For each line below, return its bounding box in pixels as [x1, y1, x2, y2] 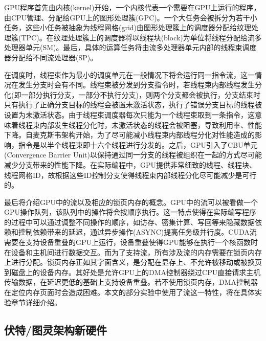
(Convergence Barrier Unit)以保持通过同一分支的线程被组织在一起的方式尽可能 [4, 149, 262, 160]
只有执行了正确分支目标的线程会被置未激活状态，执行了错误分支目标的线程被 [4, 99, 262, 110]
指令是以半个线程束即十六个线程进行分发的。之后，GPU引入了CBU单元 [18, 139, 258, 150]
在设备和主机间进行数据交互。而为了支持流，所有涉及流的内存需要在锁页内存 [4, 246, 262, 257]
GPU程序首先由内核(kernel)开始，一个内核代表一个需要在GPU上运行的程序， [4, 2, 261, 12]
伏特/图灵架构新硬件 [4, 322, 107, 337]
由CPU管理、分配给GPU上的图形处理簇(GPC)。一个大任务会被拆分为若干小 [4, 12, 257, 22]
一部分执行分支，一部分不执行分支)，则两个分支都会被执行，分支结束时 [21, 89, 260, 100]
